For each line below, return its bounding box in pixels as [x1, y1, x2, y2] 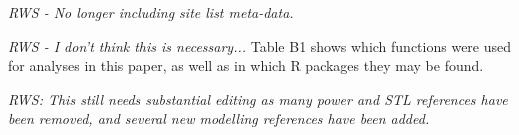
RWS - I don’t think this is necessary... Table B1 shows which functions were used [8, 35, 512, 56]
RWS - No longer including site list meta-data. [8, 2, 294, 22]
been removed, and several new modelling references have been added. [8, 108, 430, 129]
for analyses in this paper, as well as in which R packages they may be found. [8, 55, 484, 76]
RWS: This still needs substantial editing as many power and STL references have [8, 88, 508, 109]
